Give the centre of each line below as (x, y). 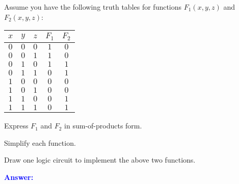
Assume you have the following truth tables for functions (93, 7)
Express (16, 126)
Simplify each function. (40, 142)
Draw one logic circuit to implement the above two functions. (100, 160)
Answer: (19, 177)
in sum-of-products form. (103, 126)
